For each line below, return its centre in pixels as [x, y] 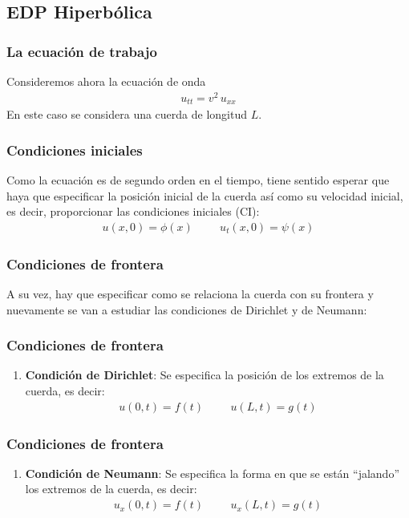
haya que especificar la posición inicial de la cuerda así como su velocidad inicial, [205, 195]
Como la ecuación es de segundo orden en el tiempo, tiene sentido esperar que [198, 179]
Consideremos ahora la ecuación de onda [106, 81]
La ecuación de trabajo [82, 51]
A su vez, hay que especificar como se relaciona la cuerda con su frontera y [190, 293]
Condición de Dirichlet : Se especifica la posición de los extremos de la [204, 375]
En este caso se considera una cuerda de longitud [127, 114]
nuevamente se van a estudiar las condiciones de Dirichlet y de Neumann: [187, 309]
